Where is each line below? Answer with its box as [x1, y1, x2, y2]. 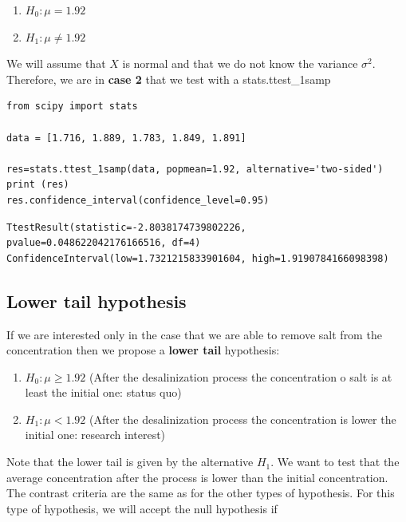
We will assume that [6, 55, 106, 72]
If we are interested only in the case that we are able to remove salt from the [6, 326, 382, 342]
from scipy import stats [6, 101, 138, 113]
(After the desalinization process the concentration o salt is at [89, 368, 392, 385]
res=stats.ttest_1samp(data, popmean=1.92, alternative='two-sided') [6, 163, 384, 175]
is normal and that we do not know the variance [122, 55, 358, 72]
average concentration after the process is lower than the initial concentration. [6, 469, 388, 485]
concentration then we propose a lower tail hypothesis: [6, 342, 280, 358]
